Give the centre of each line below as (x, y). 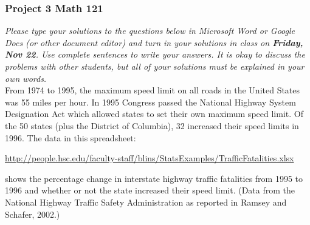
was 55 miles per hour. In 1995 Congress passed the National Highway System (150, 102)
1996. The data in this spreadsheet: (71, 137)
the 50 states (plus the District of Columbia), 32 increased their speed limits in (152, 125)
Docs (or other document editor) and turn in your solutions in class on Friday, (154, 42)
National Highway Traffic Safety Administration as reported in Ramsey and (146, 202)
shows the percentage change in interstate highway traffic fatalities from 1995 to (154, 178)
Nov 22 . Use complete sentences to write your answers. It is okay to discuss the (155, 54)
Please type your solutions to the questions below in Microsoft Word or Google (150, 31)
